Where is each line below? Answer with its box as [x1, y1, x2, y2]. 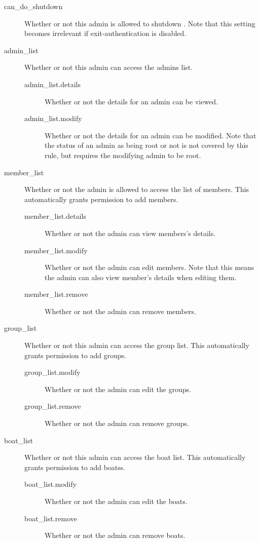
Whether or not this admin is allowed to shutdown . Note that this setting [24, 18, 255, 28]
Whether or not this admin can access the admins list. [24, 62, 193, 72]
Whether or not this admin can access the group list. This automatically [24, 340, 249, 351]
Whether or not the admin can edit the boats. [45, 496, 188, 506]
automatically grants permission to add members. [24, 193, 178, 204]
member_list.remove [24, 289, 88, 299]
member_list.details [24, 211, 86, 221]
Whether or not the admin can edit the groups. [45, 383, 192, 394]
